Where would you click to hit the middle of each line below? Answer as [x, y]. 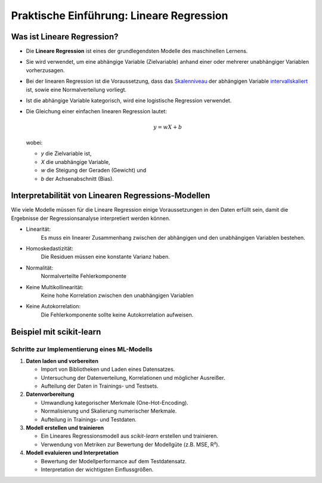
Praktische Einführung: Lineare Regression [120, 16]
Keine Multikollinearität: [55, 287]
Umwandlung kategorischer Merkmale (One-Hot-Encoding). [115, 402]
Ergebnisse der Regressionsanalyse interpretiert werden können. [91, 218]
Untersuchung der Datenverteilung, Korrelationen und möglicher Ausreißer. [133, 377]
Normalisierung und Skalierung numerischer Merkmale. [109, 411]
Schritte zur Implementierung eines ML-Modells [82, 349]
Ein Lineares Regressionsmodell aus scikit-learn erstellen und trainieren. [130, 436]
